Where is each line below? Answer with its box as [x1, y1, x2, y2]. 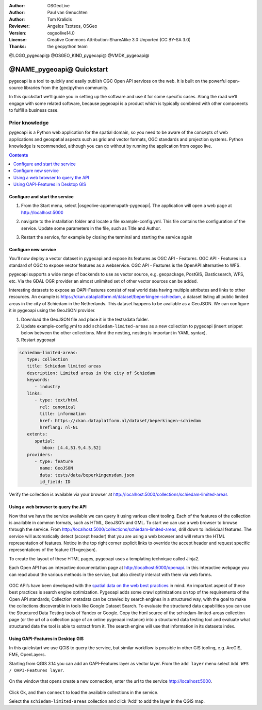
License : [9, 36, 27, 42]
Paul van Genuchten [47, 10, 88, 16]
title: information [39, 411, 86, 416]
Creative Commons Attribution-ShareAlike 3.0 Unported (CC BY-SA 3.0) [47, 36, 191, 42]
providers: [27, 452, 53, 457]
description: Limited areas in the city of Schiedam [27, 370, 155, 376]
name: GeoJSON [39, 466, 73, 471]
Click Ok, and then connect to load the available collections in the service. [9, 689, 159, 695]
